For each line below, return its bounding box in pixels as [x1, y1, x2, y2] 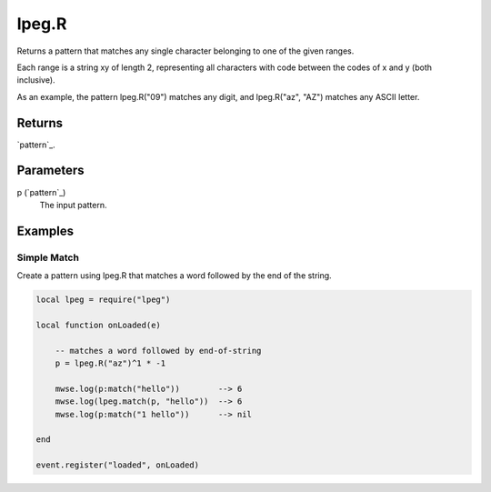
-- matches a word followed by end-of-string [55, 346, 262, 356]
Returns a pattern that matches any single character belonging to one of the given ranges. [16, 45, 355, 56]
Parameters [16, 163, 85, 178]
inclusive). [16, 75, 55, 85]
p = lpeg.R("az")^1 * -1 [55, 358, 166, 368]
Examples [16, 223, 75, 238]
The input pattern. [39, 199, 107, 210]
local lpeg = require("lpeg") [35, 295, 171, 305]
